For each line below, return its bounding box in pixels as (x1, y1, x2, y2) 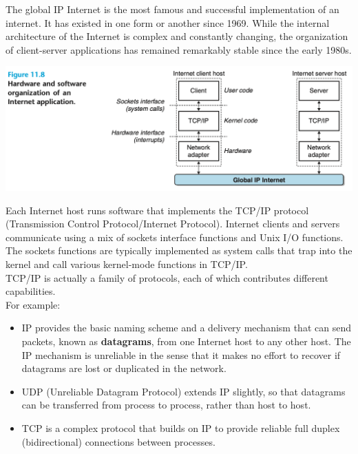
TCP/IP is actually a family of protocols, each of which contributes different (6, 270, 328, 285)
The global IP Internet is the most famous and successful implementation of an (6, 2, 339, 16)
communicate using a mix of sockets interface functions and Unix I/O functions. (6, 229, 344, 244)
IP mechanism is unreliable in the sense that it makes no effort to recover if (21, 347, 341, 362)
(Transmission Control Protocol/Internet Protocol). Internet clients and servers (6, 216, 340, 231)
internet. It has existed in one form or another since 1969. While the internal (6, 15, 330, 30)
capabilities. (6, 284, 56, 298)
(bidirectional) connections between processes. (21, 434, 215, 448)
